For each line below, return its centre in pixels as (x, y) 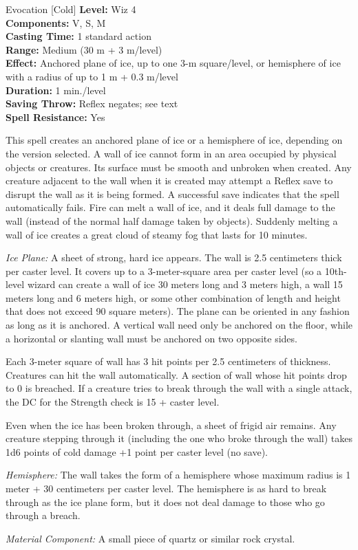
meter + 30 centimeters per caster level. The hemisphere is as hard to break (166, 488)
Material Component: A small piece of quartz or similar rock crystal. (150, 538)
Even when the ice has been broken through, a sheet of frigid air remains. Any (171, 425)
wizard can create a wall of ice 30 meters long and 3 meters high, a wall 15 (185, 284)
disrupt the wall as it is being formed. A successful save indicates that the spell (172, 194)
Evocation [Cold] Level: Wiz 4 (71, 9)
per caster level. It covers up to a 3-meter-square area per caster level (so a (164, 271)
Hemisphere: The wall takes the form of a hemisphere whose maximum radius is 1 (178, 475)
